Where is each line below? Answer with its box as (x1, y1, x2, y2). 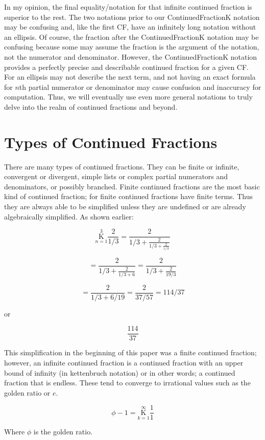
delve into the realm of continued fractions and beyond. (4, 101, 178, 112)
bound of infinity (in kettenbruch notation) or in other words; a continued (4, 367, 235, 378)
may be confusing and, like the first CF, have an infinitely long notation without (4, 21, 256, 32)
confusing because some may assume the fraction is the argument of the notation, (4, 41, 259, 52)
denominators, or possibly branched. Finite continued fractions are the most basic (4, 181, 260, 191)
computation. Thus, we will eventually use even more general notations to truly (4, 91, 253, 102)
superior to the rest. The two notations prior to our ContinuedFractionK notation (4, 11, 260, 22)
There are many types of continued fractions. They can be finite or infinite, (4, 161, 239, 172)
